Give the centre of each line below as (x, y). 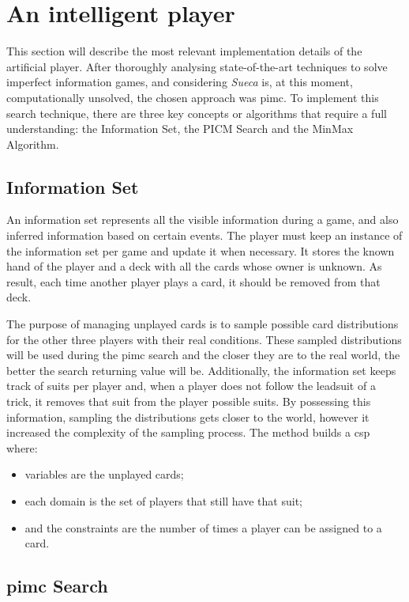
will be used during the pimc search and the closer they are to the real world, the (203, 355)
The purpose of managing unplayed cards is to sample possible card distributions (203, 324)
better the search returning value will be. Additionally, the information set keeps (201, 370)
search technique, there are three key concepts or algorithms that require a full (197, 113)
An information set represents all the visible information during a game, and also (203, 220)
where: (22, 447)
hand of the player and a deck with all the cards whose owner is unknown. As (194, 266)
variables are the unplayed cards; (104, 474)
